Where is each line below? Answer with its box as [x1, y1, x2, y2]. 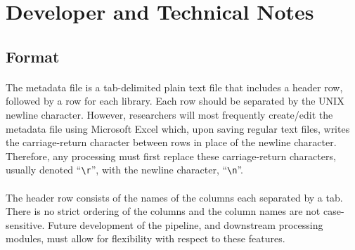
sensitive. [6, 217, 45, 232]
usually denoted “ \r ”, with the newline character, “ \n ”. [6, 162, 243, 177]
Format [6, 45, 60, 67]
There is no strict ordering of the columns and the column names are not [6, 204, 321, 218]
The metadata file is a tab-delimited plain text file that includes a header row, [6, 79, 343, 94]
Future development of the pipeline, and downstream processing [48, 217, 323, 232]
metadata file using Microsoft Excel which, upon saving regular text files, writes [6, 121, 350, 136]
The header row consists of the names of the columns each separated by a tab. [6, 190, 343, 204]
